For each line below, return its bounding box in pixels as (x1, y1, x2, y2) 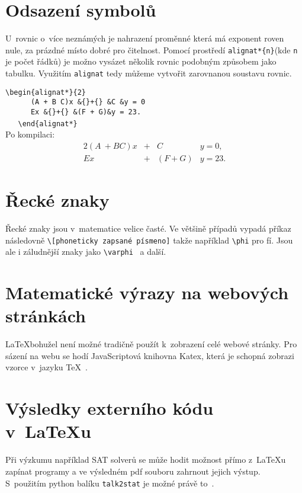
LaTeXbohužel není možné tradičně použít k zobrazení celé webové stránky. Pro (5, 338, 297, 350)
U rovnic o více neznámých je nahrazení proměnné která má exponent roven (5, 32, 284, 44)
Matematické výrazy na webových (5, 280, 289, 305)
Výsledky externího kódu (5, 396, 214, 420)
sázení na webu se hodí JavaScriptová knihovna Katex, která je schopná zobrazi (5, 349, 294, 361)
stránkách (5, 303, 86, 328)
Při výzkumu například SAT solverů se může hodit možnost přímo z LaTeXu (5, 453, 286, 466)
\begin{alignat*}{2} (5, 88, 86, 97)
